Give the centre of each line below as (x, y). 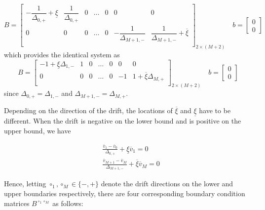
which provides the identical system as (62, 54)
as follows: (68, 203)
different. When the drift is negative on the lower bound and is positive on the (123, 121)
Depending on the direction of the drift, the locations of (88, 110)
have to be (215, 110)
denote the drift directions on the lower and (167, 184)
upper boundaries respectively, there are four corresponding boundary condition (125, 193)
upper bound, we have (38, 130)
